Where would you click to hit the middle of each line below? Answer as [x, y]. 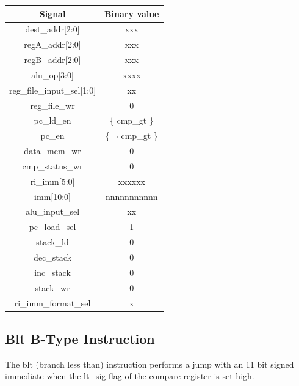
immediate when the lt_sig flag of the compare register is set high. [130, 376]
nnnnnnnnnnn [131, 196]
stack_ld [52, 242]
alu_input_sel [53, 211]
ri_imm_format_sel [52, 302]
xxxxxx [131, 181]
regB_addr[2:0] [52, 60]
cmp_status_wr [52, 165]
